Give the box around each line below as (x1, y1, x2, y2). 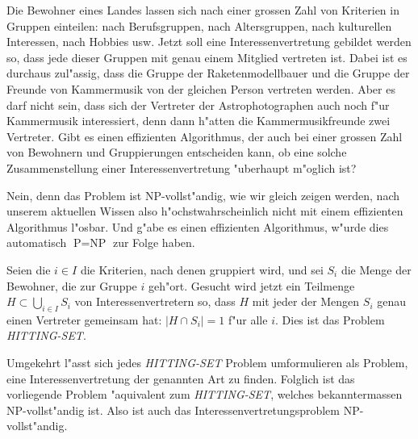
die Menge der (341, 261, 412, 278)
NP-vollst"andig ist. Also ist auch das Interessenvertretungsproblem (6, 401, 340, 418)
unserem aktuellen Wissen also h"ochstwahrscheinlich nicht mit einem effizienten (6, 203, 403, 219)
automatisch (6, 234, 67, 251)
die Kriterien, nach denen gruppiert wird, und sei (80, 261, 324, 278)
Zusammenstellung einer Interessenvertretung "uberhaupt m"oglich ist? (6, 159, 357, 176)
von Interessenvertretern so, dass (74, 293, 236, 310)
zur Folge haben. (112, 234, 195, 251)
